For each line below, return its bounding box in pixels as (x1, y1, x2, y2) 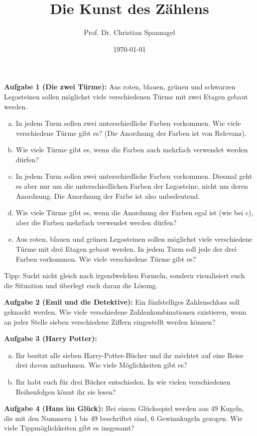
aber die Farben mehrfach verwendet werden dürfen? (15, 217, 177, 227)
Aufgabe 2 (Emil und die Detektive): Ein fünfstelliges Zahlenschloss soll (4, 297, 240, 307)
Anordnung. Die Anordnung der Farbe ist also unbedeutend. (15, 190, 200, 201)
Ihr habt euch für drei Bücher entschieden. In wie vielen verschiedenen (15, 376, 231, 387)
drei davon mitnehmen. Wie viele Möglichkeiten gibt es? (15, 360, 187, 370)
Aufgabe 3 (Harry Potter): (4, 333, 97, 344)
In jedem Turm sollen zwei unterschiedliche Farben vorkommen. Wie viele (15, 118, 241, 128)
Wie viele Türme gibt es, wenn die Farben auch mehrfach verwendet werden (15, 144, 248, 155)
